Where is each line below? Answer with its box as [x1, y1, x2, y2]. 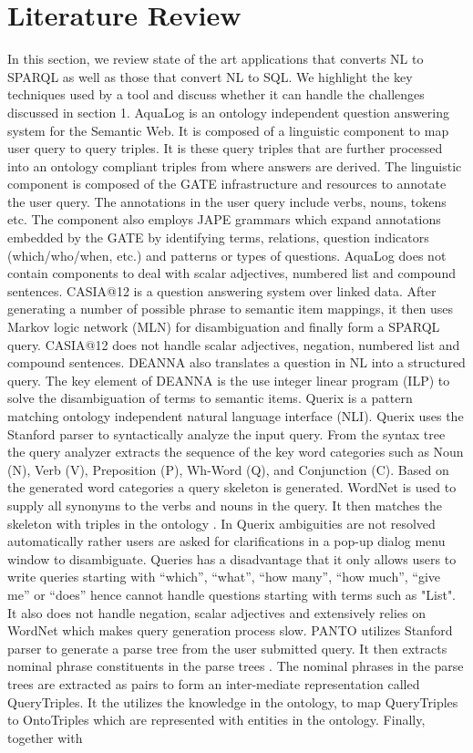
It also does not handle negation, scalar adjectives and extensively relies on [7, 603, 427, 622]
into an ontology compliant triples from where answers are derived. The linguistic [7, 156, 462, 175]
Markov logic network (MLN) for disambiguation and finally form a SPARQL [7, 317, 440, 336]
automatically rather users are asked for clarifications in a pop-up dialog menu [7, 531, 446, 551]
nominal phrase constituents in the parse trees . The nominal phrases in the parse [7, 656, 464, 676]
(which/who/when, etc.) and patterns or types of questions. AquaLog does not [7, 245, 447, 264]
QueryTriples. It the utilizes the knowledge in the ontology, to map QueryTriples [7, 692, 458, 711]
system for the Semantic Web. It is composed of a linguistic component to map [7, 120, 449, 139]
